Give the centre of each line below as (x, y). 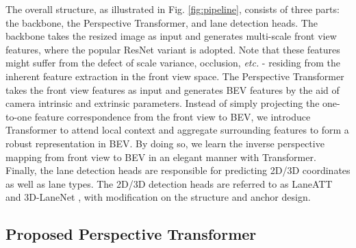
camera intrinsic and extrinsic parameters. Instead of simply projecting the (163, 103)
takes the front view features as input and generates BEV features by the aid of (173, 89)
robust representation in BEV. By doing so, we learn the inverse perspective (165, 143)
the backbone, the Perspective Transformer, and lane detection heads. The (162, 22)
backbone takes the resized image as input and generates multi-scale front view (171, 36)
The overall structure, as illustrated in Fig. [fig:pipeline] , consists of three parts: (173, 9)
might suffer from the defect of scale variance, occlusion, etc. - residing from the (173, 63)
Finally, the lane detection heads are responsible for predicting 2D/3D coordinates (178, 170)
